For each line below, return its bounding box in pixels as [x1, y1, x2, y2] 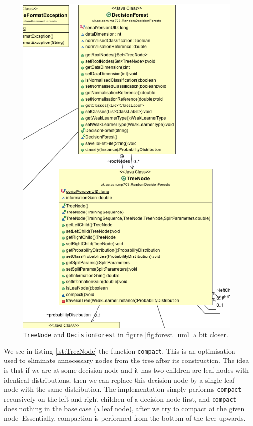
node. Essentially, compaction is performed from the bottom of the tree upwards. [4, 413, 246, 423]
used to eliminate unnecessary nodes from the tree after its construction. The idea [4, 355, 249, 365]
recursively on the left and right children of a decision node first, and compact [4, 393, 236, 404]
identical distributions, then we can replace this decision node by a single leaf [4, 374, 235, 384]
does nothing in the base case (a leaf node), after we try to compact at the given [4, 403, 245, 413]
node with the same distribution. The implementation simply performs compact [4, 384, 242, 394]
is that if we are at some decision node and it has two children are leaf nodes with [4, 365, 249, 375]
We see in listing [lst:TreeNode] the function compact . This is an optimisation [4, 345, 235, 356]
